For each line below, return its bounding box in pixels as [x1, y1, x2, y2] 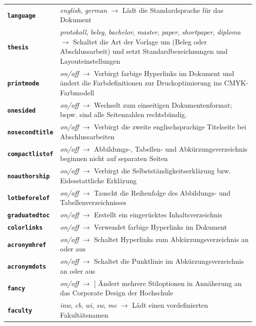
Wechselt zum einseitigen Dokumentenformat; [94, 99, 232, 110]
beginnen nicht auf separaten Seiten [60, 153, 168, 163]
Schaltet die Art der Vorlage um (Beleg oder [73, 36, 207, 46]
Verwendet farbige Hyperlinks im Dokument [94, 221, 227, 232]
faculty [7, 307, 32, 314]
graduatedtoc [7, 212, 50, 219]
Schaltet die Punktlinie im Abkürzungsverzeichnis [94, 256, 244, 266]
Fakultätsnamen [60, 309, 108, 320]
